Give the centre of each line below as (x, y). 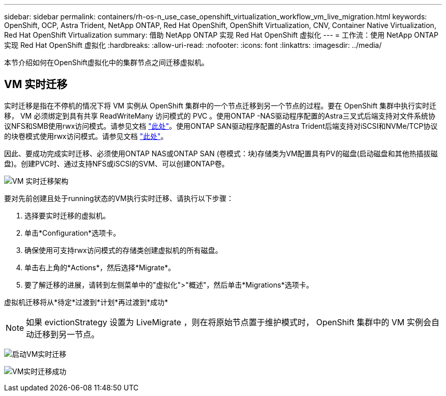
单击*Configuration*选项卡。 (73, 233)
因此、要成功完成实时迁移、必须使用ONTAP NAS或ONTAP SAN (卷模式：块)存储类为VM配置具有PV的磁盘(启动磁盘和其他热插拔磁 (221, 153)
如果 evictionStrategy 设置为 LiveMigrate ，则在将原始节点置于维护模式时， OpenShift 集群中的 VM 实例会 (229, 322)
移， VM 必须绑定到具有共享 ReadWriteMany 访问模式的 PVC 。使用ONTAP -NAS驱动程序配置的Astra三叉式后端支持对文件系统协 (220, 116)
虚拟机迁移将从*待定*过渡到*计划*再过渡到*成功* (86, 302)
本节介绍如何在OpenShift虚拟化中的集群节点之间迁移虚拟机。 (106, 62)
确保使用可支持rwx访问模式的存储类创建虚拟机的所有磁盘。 (123, 250)
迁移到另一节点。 (67, 334)
